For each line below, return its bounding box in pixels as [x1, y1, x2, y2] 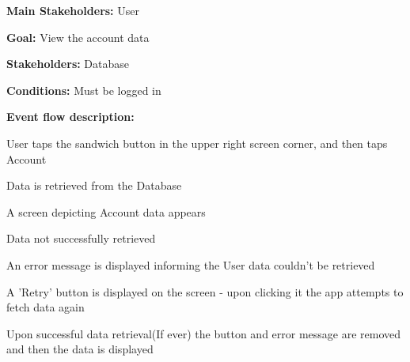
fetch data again [6, 299, 85, 315]
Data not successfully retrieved [6, 230, 156, 247]
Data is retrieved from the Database [6, 177, 182, 194]
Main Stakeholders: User [6, 2, 139, 18]
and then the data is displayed [6, 341, 154, 357]
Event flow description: [6, 108, 135, 125]
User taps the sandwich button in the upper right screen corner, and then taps [6, 134, 388, 151]
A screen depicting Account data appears [6, 203, 206, 220]
